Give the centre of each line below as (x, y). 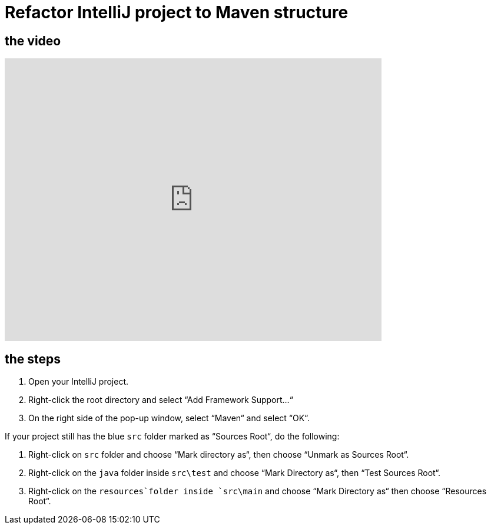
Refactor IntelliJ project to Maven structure (177, 12)
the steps (33, 359)
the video (33, 41)
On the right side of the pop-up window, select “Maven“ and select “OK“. (169, 418)
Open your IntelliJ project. (79, 382)
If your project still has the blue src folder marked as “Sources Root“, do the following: (172, 437)
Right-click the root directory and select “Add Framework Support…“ (161, 400)
